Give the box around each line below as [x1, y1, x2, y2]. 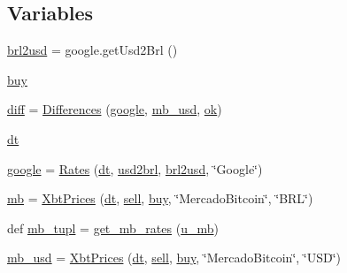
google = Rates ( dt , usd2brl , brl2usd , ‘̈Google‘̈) [7, 159, 263, 178]
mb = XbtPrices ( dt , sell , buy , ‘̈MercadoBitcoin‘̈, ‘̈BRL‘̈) [7, 189, 313, 208]
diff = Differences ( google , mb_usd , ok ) [7, 100, 222, 118]
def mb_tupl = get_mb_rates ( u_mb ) [7, 218, 219, 237]
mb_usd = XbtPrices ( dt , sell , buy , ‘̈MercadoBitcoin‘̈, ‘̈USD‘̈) [7, 248, 342, 267]
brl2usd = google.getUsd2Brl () [7, 41, 178, 59]
